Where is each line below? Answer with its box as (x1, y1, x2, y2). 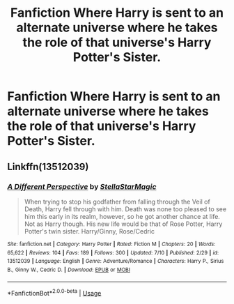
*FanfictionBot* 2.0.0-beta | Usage (7, 287, 102, 297)
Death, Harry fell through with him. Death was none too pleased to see (24, 204, 227, 213)
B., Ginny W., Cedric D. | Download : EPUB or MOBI (7, 266, 131, 273)
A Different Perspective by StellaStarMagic (7, 181, 157, 191)
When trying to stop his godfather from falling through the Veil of (24, 197, 210, 206)
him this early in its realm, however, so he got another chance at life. (24, 212, 221, 220)
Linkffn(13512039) (7, 160, 89, 172)
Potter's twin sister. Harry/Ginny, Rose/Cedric (24, 227, 155, 235)
